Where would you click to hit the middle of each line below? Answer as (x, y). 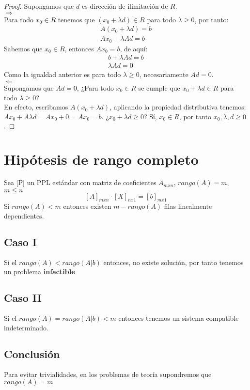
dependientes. (24, 216)
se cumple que (159, 87)
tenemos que (76, 19)
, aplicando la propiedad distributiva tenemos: (178, 107)
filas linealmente (188, 206)
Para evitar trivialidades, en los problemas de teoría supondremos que (108, 374)
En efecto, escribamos (36, 107)
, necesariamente (164, 74)
